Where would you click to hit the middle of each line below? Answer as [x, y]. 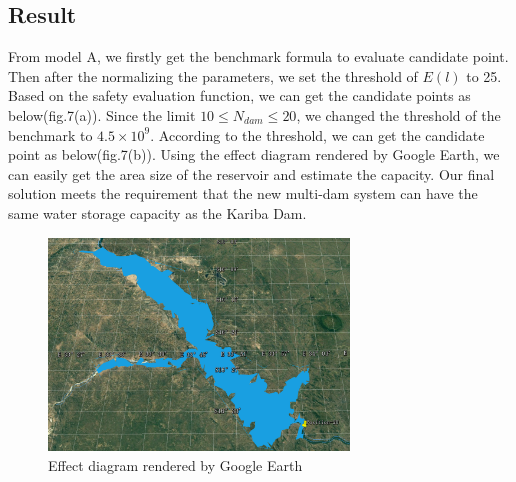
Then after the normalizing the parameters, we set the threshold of [213, 75]
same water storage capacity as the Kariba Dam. [157, 212]
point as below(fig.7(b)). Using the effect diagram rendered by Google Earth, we [254, 154]
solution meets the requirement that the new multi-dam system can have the [243, 193]
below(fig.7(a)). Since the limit [102, 114]
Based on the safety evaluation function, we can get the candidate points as [239, 95]
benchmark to [50, 134]
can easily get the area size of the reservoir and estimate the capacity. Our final [251, 173]
